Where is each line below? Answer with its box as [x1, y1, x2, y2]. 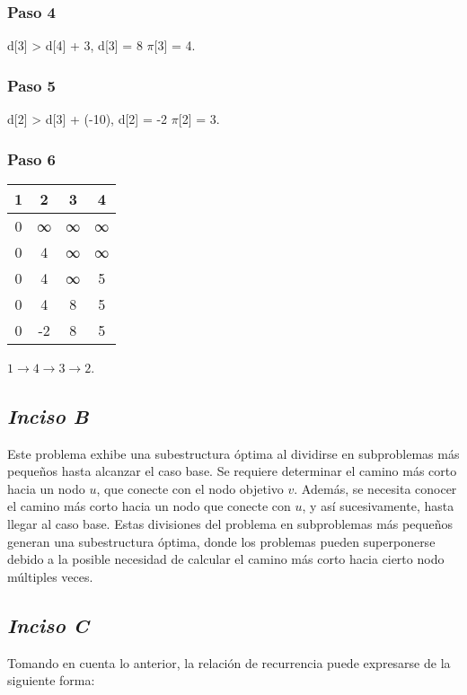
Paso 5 [7, 74, 56, 96]
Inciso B [7, 401, 89, 429]
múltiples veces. [7, 567, 93, 585]
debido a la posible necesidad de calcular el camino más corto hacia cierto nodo [7, 550, 445, 568]
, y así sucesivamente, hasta [302, 497, 454, 515]
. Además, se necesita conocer [294, 479, 457, 497]
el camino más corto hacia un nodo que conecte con [7, 497, 291, 515]
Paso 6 [7, 147, 56, 170]
